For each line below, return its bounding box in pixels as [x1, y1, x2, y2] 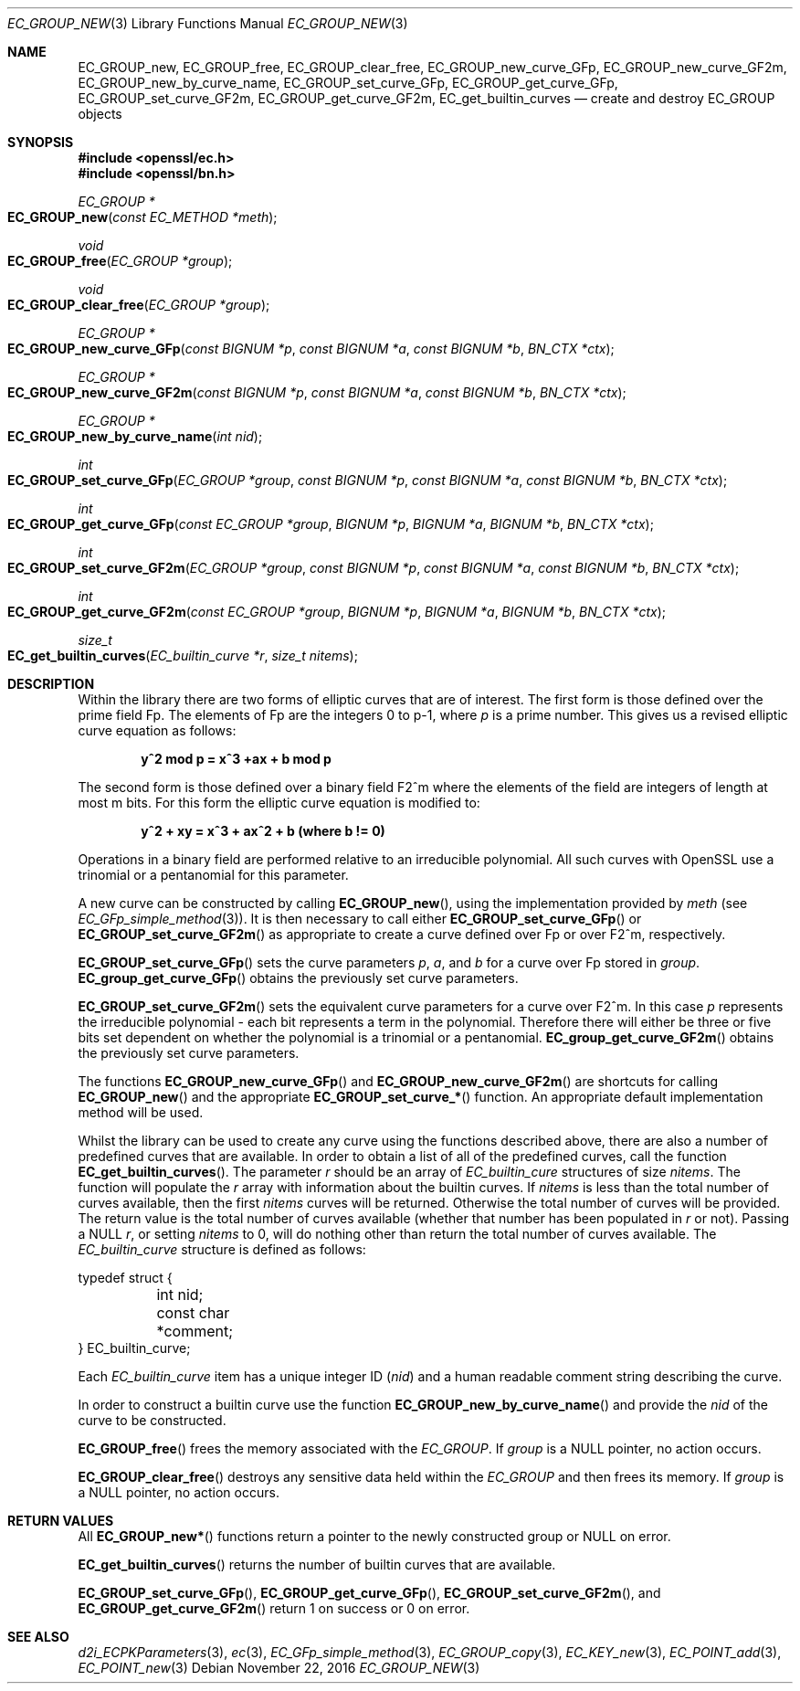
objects [78, 106, 122, 122]
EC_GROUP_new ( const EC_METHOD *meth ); [7, 209, 278, 225]
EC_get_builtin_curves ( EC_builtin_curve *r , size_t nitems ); [7, 648, 358, 663]
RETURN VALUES [7, 1513, 114, 1528]
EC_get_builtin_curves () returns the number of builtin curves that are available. [78, 1557, 556, 1572]
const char [156, 1304, 230, 1322]
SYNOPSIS [7, 134, 74, 150]
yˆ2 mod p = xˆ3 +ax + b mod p [141, 751, 332, 766]
